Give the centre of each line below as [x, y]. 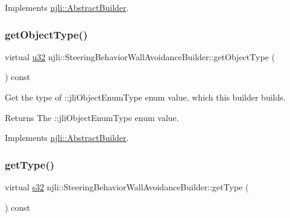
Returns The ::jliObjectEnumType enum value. [92, 117]
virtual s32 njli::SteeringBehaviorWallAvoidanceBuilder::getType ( [127, 187]
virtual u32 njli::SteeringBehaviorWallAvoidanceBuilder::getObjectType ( [140, 56]
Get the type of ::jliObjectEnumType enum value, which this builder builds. [145, 97]
